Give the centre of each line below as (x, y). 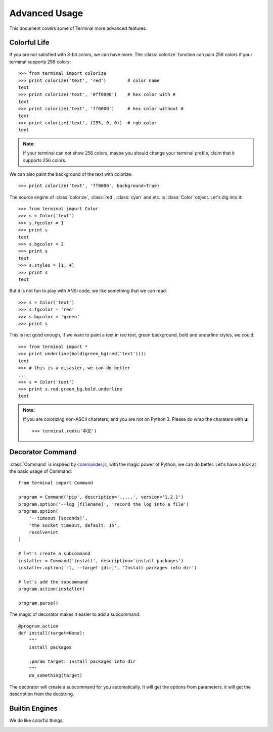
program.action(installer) (52, 589)
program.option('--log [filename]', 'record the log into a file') (104, 504)
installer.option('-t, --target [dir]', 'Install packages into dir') (108, 568)
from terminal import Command (56, 483)
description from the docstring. (42, 694)
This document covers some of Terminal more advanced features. (78, 28)
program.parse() (38, 603)
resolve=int (43, 532)
